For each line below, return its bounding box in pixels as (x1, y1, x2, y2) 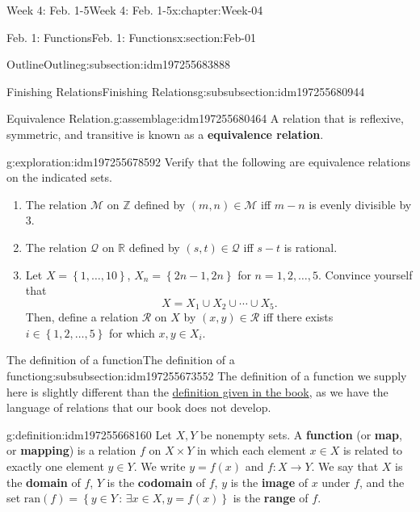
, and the (359, 473, 405, 490)
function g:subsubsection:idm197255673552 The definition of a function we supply (6, 367, 407, 384)
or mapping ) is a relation (6, 442, 136, 459)
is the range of (233, 489, 309, 506)
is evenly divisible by (309, 195, 412, 212)
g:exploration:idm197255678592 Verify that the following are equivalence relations (6, 153, 410, 170)
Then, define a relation (25, 308, 139, 325)
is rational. (283, 238, 338, 255)
